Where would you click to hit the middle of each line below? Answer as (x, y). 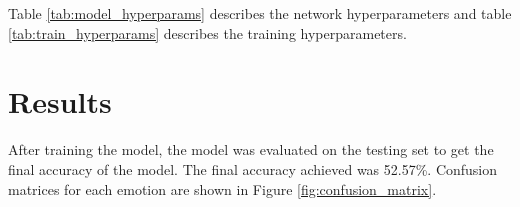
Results (60, 101)
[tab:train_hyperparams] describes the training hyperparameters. (207, 32)
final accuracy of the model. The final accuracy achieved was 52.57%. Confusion (253, 168)
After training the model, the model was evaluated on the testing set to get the (251, 149)
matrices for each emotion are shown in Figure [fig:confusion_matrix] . (222, 188)
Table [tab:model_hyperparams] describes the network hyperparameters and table (260, 13)
